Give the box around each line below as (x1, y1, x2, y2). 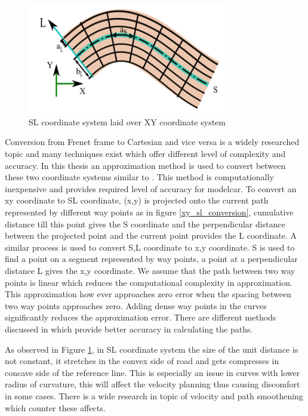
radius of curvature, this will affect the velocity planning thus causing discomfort (5, 378, 300, 390)
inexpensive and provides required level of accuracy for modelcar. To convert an (5, 182, 297, 195)
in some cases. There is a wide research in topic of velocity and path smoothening (5, 389, 303, 402)
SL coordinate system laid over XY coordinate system (29, 115, 226, 128)
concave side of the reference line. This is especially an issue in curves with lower (5, 366, 300, 378)
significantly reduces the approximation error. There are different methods (5, 311, 276, 323)
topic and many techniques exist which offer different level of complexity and (5, 147, 286, 160)
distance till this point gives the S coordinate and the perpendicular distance (5, 217, 285, 230)
